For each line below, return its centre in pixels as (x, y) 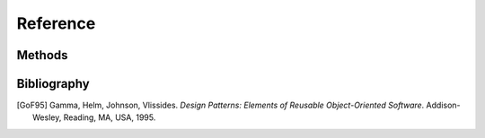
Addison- (444, 105)
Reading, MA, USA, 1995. (110, 117)
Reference (56, 23)
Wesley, (47, 117)
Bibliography (53, 84)
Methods (42, 55)
